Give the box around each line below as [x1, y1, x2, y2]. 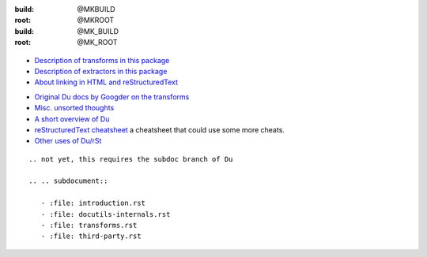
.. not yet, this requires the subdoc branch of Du [28, 155, 233, 163]
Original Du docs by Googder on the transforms [34, 91, 190, 102]
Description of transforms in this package [34, 55, 170, 65]
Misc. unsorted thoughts [34, 103, 115, 113]
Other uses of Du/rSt [34, 136, 102, 146]
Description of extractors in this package [34, 66, 168, 76]
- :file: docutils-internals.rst [40, 210, 171, 218]
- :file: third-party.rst [40, 232, 142, 240]
